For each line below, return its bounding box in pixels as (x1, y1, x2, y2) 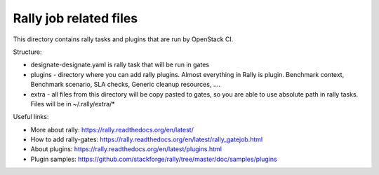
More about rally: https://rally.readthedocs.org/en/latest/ (30, 125, 194, 134)
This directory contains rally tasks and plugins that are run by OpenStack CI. (13, 35, 234, 43)
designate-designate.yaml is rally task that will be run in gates (30, 60, 210, 69)
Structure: (13, 48, 42, 56)
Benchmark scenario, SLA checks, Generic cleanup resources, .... (30, 80, 221, 89)
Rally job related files (13, 10, 138, 26)
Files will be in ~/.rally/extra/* (30, 99, 115, 108)
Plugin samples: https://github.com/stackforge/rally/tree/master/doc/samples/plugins (30, 155, 277, 163)
